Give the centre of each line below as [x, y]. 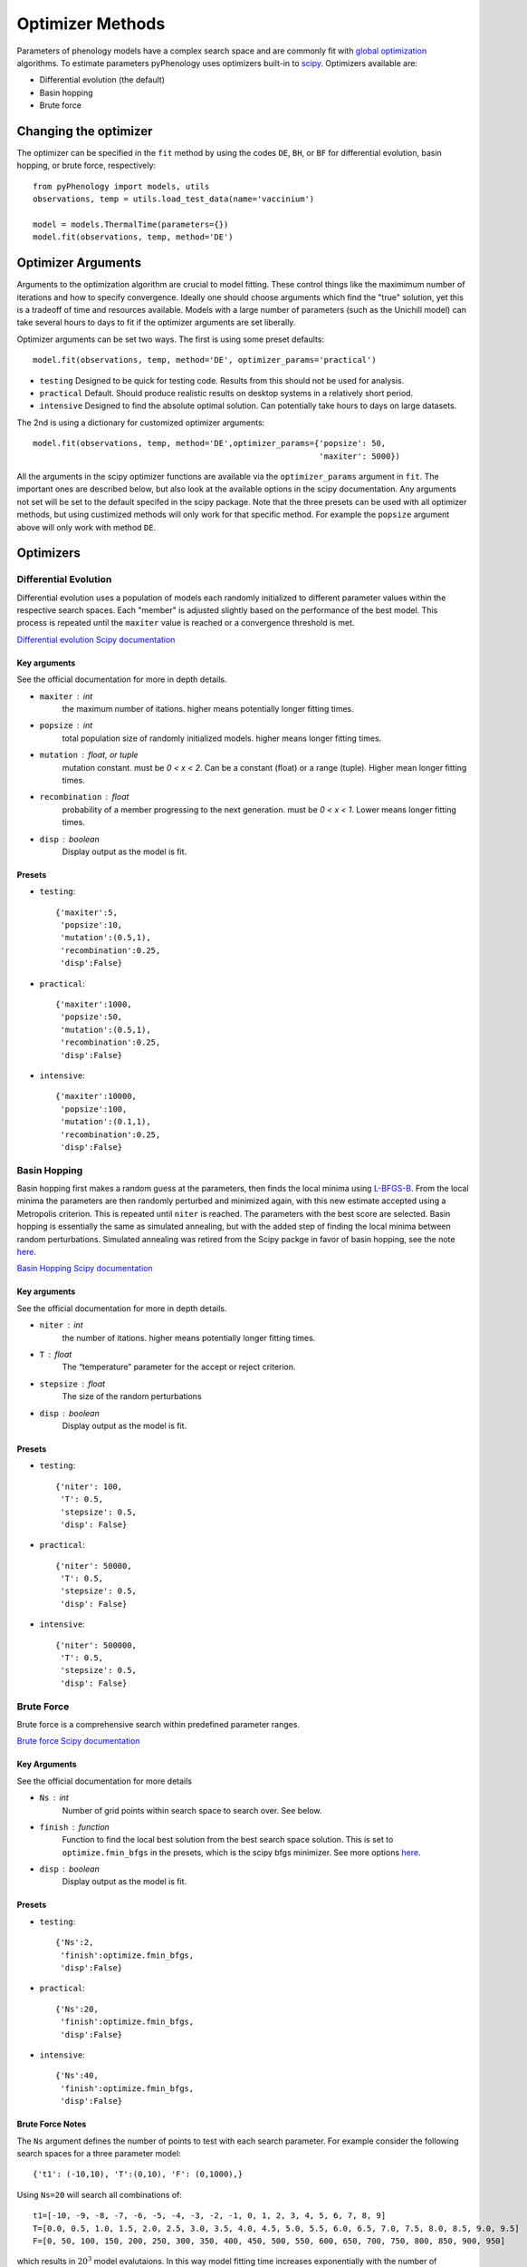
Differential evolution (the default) [102, 80]
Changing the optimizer [85, 131]
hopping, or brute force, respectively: [86, 165]
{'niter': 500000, [96, 1645]
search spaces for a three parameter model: [99, 2153]
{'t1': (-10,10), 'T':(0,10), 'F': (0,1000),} [138, 2175]
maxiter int [66, 696]
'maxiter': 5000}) [359, 456]
